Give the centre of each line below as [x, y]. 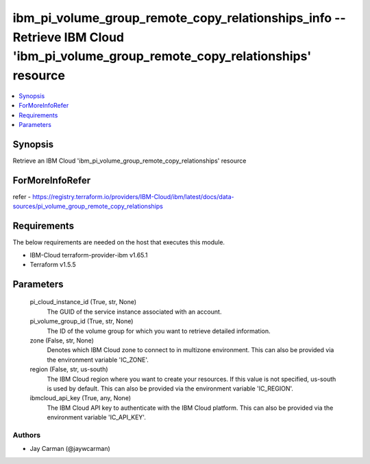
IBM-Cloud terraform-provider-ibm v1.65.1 [89, 255]
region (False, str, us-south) [69, 369]
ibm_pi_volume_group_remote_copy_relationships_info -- [179, 18]
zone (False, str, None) [62, 340]
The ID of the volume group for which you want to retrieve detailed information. [159, 331]
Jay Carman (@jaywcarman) [70, 449]
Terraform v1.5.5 [53, 265]
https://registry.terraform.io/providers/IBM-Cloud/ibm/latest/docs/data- [133, 196]
